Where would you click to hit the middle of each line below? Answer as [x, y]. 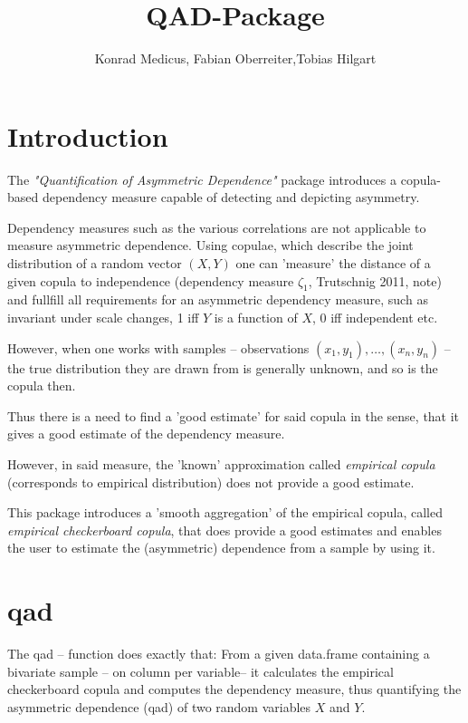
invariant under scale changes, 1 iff [103, 318]
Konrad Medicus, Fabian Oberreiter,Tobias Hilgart [235, 58]
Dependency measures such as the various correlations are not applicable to [217, 227]
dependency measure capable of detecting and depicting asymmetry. [231, 197]
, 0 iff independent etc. [375, 318]
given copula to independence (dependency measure [151, 280]
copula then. [42, 386]
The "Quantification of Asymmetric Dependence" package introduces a [202, 179]
